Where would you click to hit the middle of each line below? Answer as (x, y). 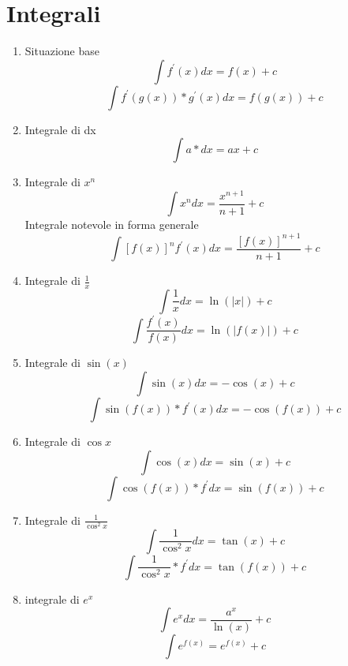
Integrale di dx (60, 129)
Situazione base (62, 51)
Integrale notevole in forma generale (112, 224)
